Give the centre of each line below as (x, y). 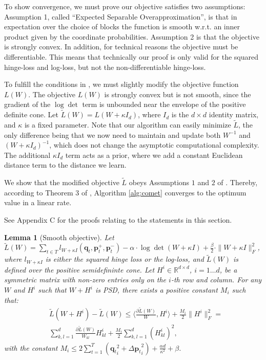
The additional (27, 155)
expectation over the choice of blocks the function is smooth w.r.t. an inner (122, 26)
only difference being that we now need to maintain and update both (112, 134)
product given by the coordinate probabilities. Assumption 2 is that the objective (132, 36)
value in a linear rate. (38, 202)
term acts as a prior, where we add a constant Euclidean (154, 155)
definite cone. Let (31, 114)
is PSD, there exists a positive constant (156, 290)
